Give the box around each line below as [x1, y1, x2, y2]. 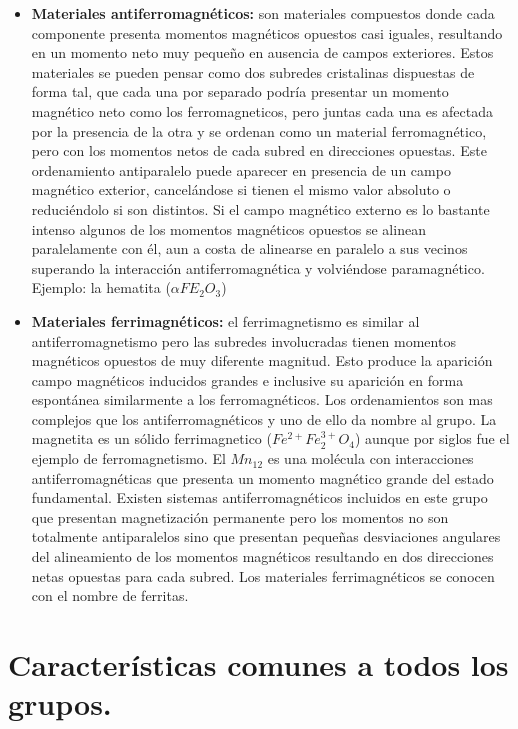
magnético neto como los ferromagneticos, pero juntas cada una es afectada [31, 100, 494, 121]
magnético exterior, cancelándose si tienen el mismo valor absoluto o [31, 179, 451, 200]
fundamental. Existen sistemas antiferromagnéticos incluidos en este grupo [31, 487, 488, 508]
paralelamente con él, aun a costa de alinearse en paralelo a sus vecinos [31, 238, 468, 259]
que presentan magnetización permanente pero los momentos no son [31, 506, 449, 527]
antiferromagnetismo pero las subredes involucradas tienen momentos [31, 330, 456, 351]
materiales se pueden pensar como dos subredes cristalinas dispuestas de [31, 61, 475, 82]
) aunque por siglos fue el [354, 428, 510, 449]
